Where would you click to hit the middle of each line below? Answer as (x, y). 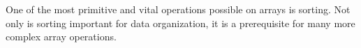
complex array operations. (61, 37)
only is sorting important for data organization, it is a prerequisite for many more (180, 23)
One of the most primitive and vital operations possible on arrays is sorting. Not (178, 9)
